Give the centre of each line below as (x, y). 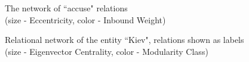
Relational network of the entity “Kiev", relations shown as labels (124, 40)
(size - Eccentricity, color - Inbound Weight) (85, 19)
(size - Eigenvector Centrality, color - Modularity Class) (107, 51)
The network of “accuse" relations (66, 8)
